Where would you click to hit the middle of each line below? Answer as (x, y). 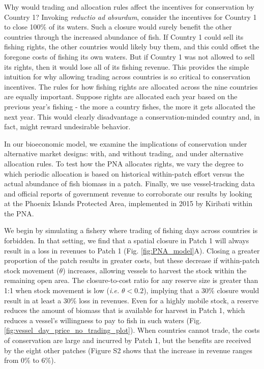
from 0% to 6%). (30, 360)
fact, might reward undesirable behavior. (67, 126)
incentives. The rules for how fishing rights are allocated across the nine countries (131, 86)
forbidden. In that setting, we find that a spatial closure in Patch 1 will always (127, 240)
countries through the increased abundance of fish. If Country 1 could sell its (124, 36)
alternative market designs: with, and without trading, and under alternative (124, 153)
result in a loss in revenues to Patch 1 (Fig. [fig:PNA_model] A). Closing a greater (132, 250)
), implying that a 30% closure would (201, 290)
